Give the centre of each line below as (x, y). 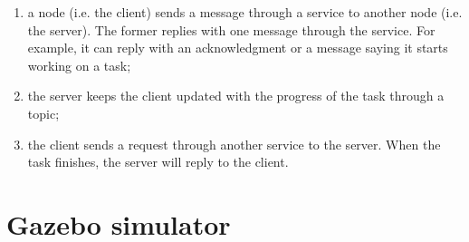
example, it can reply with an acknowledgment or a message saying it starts (238, 48)
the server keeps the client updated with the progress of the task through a (236, 96)
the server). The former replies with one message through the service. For (231, 29)
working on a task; (79, 65)
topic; (43, 113)
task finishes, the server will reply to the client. (158, 162)
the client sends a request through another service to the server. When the (234, 144)
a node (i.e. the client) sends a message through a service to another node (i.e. (245, 12)
